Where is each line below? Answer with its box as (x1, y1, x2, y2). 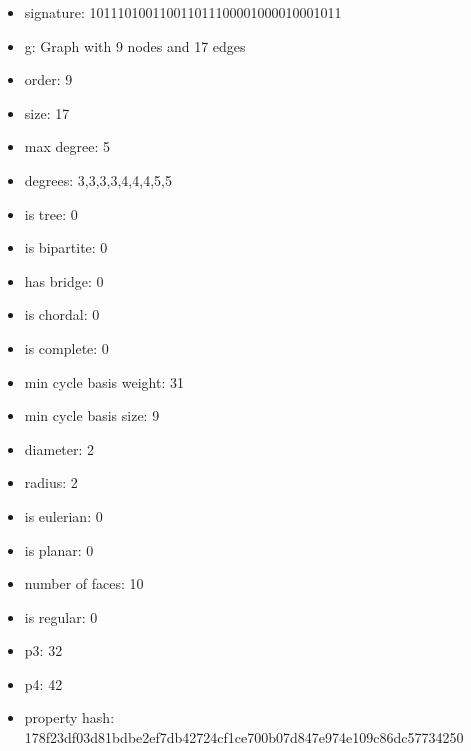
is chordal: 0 (24, 304, 100, 325)
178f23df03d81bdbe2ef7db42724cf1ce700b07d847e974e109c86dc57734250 (24, 727, 464, 748)
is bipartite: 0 (24, 237, 108, 258)
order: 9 (24, 69, 73, 90)
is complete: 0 (24, 337, 109, 358)
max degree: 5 (24, 136, 110, 157)
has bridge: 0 (24, 270, 104, 291)
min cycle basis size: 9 (24, 405, 160, 426)
